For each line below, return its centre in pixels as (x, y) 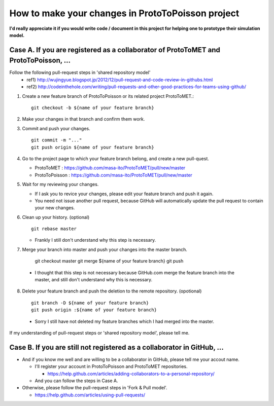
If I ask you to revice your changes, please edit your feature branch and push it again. (124, 194)
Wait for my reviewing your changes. (60, 184)
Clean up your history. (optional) (56, 217)
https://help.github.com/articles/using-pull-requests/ (90, 395)
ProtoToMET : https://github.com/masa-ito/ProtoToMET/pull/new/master (110, 168)
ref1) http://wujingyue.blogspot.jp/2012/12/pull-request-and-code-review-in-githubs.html (120, 80)
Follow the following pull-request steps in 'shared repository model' (80, 72)
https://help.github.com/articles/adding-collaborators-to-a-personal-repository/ (131, 374)
